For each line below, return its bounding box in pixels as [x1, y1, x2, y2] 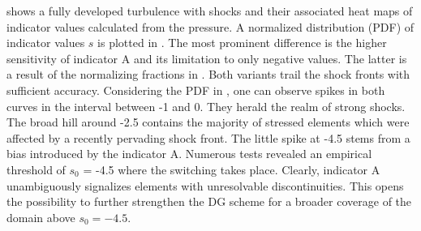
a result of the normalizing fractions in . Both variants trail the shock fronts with [6, 66, 410, 83]
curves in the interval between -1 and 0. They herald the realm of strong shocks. [6, 97, 406, 114]
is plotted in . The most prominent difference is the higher [97, 34, 387, 51]
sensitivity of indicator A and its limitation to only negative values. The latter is [6, 49, 407, 66]
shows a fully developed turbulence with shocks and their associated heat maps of [6, 2, 413, 19]
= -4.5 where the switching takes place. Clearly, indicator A [83, 160, 380, 178]
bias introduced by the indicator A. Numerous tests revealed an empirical [6, 145, 372, 162]
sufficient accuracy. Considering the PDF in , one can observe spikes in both [6, 81, 385, 98]
